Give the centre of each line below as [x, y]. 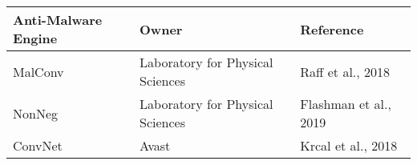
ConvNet [38, 145]
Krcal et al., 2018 [349, 145]
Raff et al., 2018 [345, 71]
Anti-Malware [58, 20]
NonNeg [36, 113]
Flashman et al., [346, 104]
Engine [35, 38]
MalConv [38, 71]
